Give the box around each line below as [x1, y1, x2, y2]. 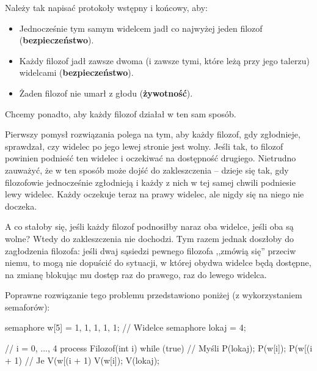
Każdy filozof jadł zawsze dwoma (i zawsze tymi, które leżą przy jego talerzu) [19, 54, 310, 67]
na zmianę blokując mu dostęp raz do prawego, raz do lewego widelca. [5, 268, 267, 281]
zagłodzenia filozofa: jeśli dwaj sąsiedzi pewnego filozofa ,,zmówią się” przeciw [5, 244, 296, 257]
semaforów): [5, 300, 50, 313]
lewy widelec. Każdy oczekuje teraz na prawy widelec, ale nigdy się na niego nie [5, 188, 304, 200]
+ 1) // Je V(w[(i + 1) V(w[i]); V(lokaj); [5, 353, 159, 366]
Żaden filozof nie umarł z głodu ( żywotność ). [19, 86, 193, 99]
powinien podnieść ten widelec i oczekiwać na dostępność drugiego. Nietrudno [5, 152, 296, 164]
